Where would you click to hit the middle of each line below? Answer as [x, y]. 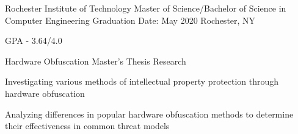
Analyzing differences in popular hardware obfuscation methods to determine [149, 114]
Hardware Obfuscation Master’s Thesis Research [96, 61]
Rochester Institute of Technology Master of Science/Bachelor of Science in [146, 8]
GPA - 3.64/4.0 [34, 41]
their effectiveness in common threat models [87, 126]
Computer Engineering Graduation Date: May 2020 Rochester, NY [130, 20]
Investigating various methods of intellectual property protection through [142, 81]
